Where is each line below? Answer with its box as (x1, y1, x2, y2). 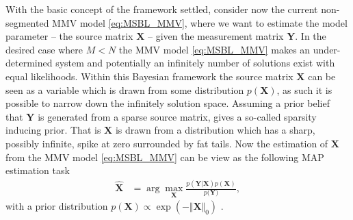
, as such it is (276, 82, 332, 97)
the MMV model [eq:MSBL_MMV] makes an (118, 42, 311, 56)
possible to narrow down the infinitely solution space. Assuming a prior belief (5, 96, 330, 110)
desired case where (5, 42, 83, 56)
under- (313, 42, 341, 56)
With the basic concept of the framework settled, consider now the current (5, 2, 318, 16)
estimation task (5, 163, 70, 178)
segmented (5, 15, 49, 29)
